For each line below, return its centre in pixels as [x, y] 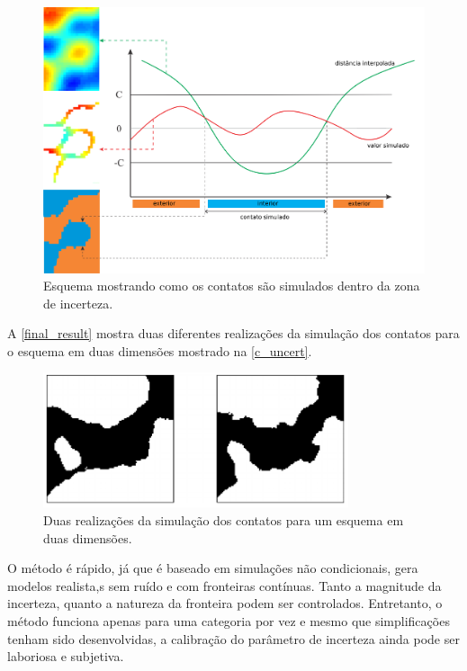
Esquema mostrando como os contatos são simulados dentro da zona [232, 286]
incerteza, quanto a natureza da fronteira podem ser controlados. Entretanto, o [225, 603]
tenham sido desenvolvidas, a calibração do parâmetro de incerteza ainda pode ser [233, 638]
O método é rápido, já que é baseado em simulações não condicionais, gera [213, 568]
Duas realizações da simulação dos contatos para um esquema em [224, 520]
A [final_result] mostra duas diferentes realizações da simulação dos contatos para [233, 333]
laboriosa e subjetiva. [66, 656]
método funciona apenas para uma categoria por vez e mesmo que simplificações [229, 620]
